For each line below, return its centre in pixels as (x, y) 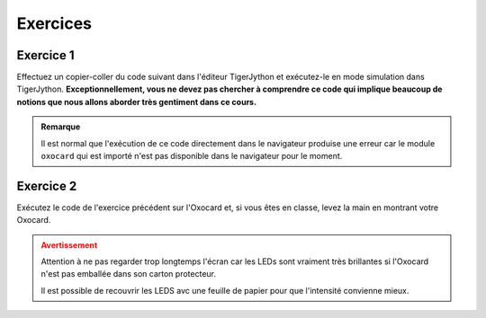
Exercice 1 (46, 55)
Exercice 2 (47, 185)
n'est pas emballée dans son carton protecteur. (128, 274)
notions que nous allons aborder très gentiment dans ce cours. (136, 102)
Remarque (61, 127)
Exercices (54, 23)
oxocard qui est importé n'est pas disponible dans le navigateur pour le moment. (192, 156)
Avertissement (69, 245)
